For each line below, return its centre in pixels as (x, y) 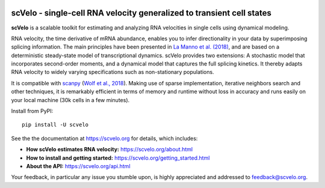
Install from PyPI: (32, 111)
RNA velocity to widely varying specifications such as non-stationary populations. (113, 72)
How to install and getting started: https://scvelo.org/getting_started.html (118, 158)
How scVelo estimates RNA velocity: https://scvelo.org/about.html (109, 150)
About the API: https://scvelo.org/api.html (78, 166)
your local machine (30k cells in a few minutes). (70, 100)
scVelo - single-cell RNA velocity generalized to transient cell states (141, 13)
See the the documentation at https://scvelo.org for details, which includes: (104, 138)
